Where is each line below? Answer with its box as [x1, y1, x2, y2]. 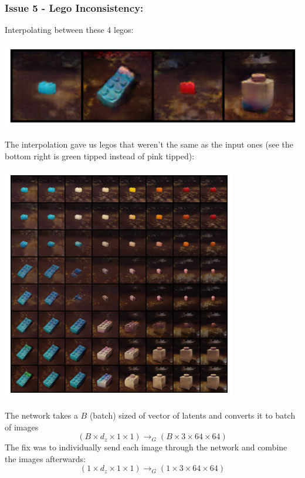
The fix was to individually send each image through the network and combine [5, 441, 287, 453]
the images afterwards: [5, 452, 86, 464]
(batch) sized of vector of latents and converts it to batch [89, 409, 296, 422]
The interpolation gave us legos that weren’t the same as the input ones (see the [5, 138, 294, 151]
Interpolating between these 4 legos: [5, 24, 134, 36]
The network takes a [5, 409, 78, 422]
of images [5, 420, 39, 433]
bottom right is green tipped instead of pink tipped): [5, 149, 195, 162]
